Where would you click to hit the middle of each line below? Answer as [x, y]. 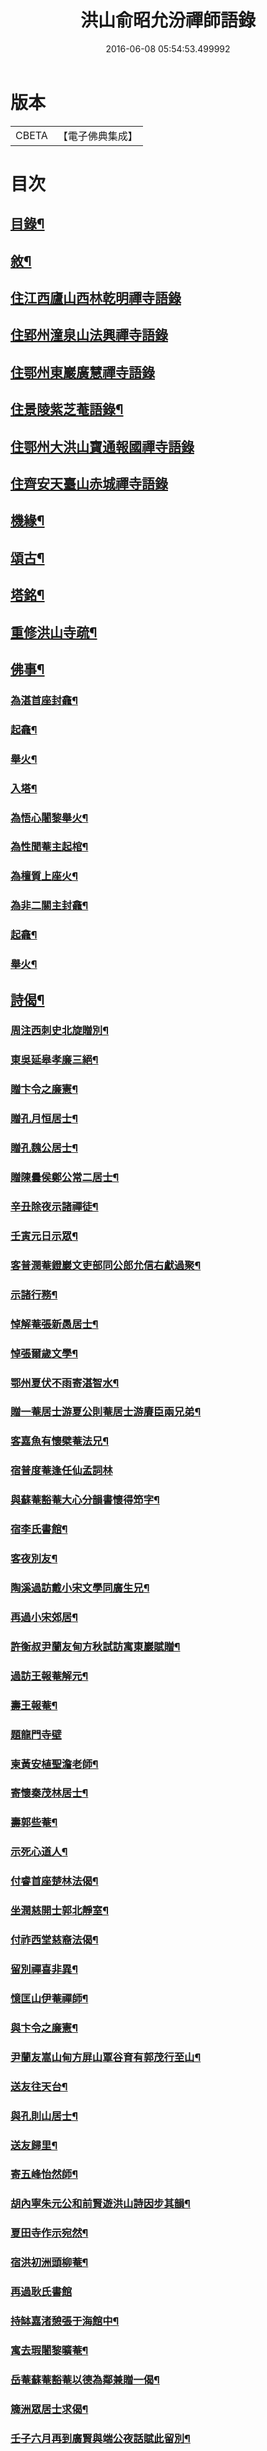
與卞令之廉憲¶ [44, 2028]
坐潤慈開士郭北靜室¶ [60, 1911]
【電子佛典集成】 [97, 136]
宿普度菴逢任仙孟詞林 [61, 1471]
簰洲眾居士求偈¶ [49, 2409]
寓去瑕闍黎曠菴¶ [49, 2350]
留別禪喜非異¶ [44, 1969]
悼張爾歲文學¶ [44, 1353]
